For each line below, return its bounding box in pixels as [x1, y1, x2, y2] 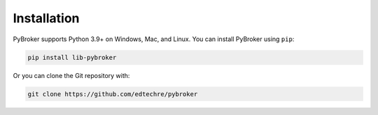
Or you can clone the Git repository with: [13, 71, 130, 79]
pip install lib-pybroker [27, 53, 117, 61]
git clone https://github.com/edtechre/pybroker [27, 90, 198, 98]
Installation [13, 10, 80, 26]
